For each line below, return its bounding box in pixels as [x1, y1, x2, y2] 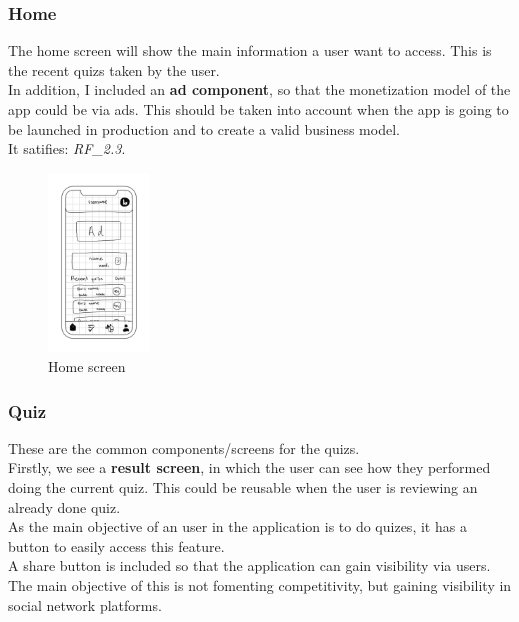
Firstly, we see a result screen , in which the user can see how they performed [8, 457, 491, 478]
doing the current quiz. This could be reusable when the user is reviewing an [8, 477, 478, 498]
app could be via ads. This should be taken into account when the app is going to [8, 99, 509, 119]
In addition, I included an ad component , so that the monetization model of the [8, 79, 511, 100]
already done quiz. [8, 496, 121, 517]
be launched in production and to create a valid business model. [8, 118, 400, 139]
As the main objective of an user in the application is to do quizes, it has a [8, 516, 467, 537]
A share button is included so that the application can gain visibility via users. [8, 555, 491, 576]
